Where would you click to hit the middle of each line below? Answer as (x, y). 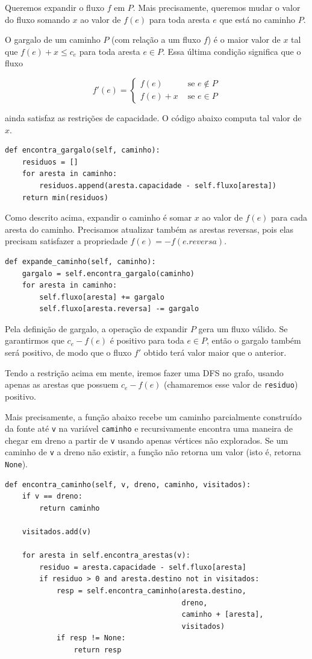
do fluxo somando (37, 19)
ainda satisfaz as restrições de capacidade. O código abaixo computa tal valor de (153, 117)
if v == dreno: (52, 497)
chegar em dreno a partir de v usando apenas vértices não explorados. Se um (147, 440)
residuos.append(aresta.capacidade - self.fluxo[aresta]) (158, 185)
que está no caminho (257, 19)
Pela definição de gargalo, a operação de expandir (96, 328)
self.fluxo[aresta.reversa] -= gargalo (119, 309)
